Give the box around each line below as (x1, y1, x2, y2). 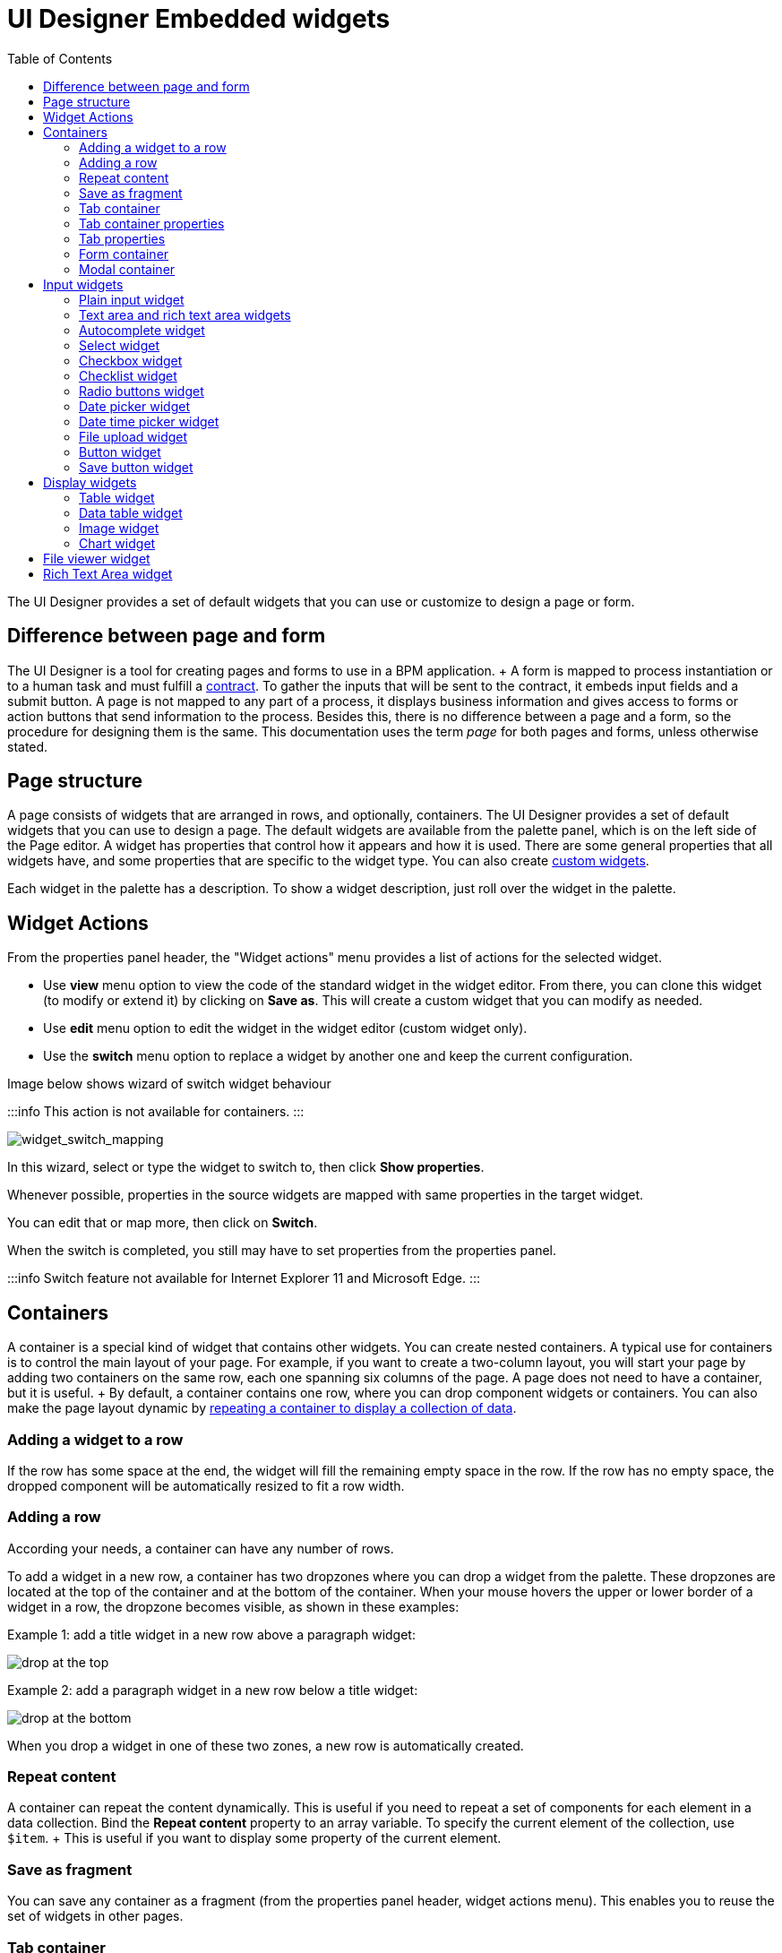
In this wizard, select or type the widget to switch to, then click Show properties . (7, 1159, 485, 1175)
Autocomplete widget (79, 322, 205, 338)
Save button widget (79, 459, 193, 475)
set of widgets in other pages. (7, 1908, 184, 1924)
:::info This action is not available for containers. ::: (7, 1104, 305, 1120)
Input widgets (43, 276, 124, 292)
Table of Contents (7, 50, 113, 66)
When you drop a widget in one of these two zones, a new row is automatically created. (7, 1737, 524, 1753)
